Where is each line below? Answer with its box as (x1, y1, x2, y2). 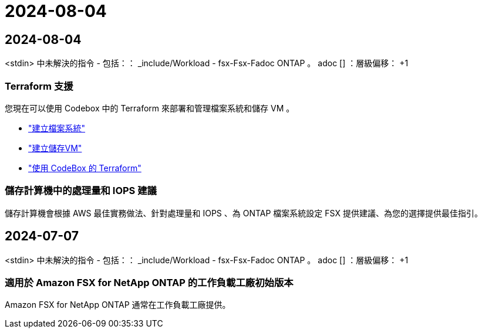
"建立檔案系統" (28, 123, 86, 133)
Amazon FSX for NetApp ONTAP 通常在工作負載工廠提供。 (5, 300, 231, 310)
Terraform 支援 (5, 80, 73, 92)
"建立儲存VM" (28, 142, 82, 153)
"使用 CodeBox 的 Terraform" (28, 162, 141, 173)
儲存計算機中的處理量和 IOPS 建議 (5, 185, 157, 197)
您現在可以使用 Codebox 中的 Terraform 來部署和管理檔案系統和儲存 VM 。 (5, 103, 295, 113)
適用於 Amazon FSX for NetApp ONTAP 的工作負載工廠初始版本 (5, 276, 294, 288)
